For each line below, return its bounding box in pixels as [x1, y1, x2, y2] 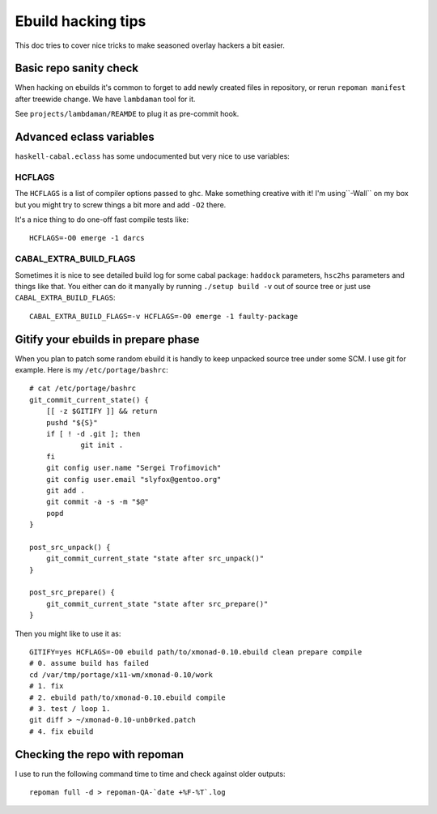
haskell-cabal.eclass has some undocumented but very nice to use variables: [15, 151, 291, 161]
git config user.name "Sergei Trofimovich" [45, 463, 222, 473]
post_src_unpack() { [29, 543, 111, 552]
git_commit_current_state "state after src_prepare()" [45, 599, 269, 608]
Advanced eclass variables [15, 130, 155, 144]
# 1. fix [29, 681, 64, 691]
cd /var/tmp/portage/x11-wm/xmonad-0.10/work [29, 670, 214, 680]
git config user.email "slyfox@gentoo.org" [45, 475, 222, 484]
